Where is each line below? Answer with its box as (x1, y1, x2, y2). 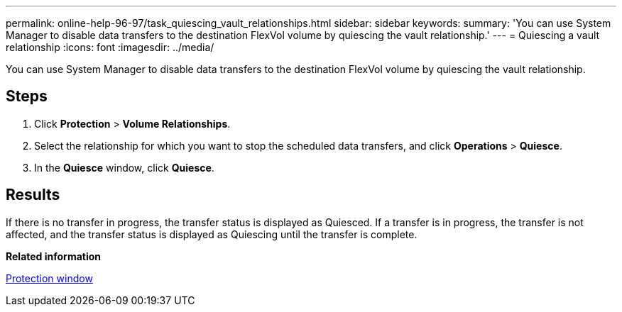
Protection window (6, 272, 93, 284)
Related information (6, 250, 102, 262)
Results (6, 186, 60, 204)
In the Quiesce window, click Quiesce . (34, 161, 214, 174)
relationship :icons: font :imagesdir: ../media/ (6, 41, 214, 53)
